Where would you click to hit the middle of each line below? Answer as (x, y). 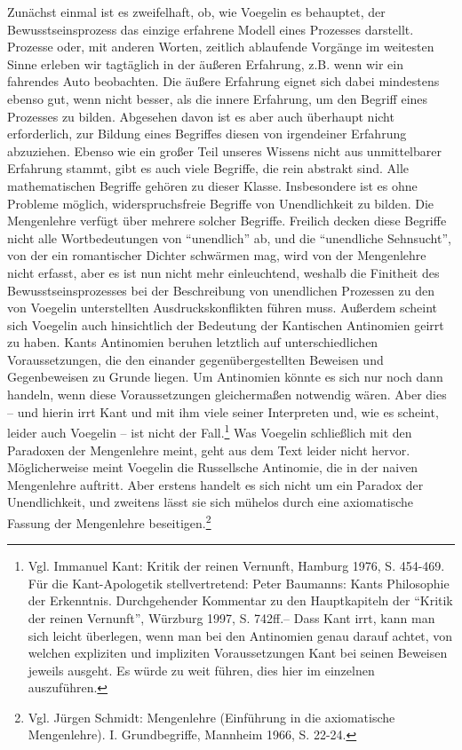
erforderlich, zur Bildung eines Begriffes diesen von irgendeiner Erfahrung (207, 134)
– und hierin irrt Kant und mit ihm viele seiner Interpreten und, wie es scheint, (223, 411)
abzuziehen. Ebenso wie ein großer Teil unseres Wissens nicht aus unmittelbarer (224, 150)
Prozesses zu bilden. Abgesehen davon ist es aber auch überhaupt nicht (201, 116)
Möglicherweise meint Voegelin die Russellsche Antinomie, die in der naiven (213, 467)
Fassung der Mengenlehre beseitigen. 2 (109, 521)
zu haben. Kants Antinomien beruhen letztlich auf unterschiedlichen (193, 342)
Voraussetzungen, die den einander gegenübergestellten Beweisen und (195, 359)
